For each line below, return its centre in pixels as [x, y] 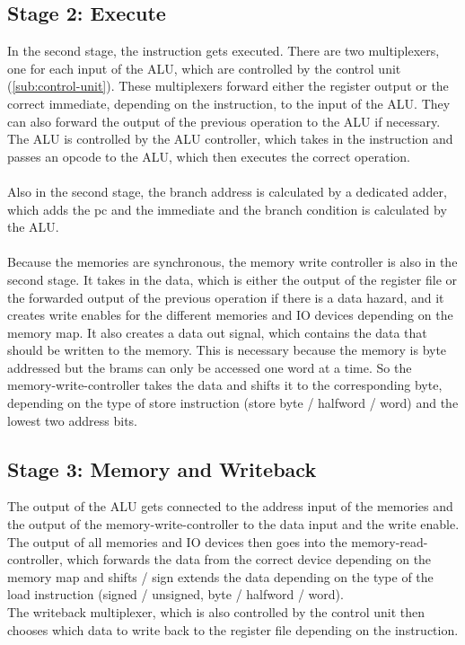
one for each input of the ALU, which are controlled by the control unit [204, 68]
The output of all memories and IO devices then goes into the [177, 541]
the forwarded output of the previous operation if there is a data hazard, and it [226, 297]
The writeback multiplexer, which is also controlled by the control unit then [216, 612]
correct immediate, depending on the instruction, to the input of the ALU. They [229, 103]
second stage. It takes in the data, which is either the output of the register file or [232, 279]
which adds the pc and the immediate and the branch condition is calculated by [227, 209]
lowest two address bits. [72, 420]
